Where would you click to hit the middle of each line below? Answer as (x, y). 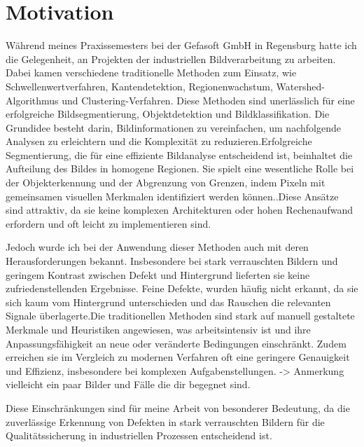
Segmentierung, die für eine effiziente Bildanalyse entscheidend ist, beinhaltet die (179, 154)
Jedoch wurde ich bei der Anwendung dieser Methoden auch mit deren (157, 247)
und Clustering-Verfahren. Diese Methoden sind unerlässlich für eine (208, 100)
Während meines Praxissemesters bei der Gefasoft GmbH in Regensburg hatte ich (181, 45)
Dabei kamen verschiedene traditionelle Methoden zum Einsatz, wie (151, 73)
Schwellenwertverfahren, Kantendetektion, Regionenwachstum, (139, 86)
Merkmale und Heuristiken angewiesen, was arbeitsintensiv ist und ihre (158, 329)
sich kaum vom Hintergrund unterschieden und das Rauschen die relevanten (168, 302)
